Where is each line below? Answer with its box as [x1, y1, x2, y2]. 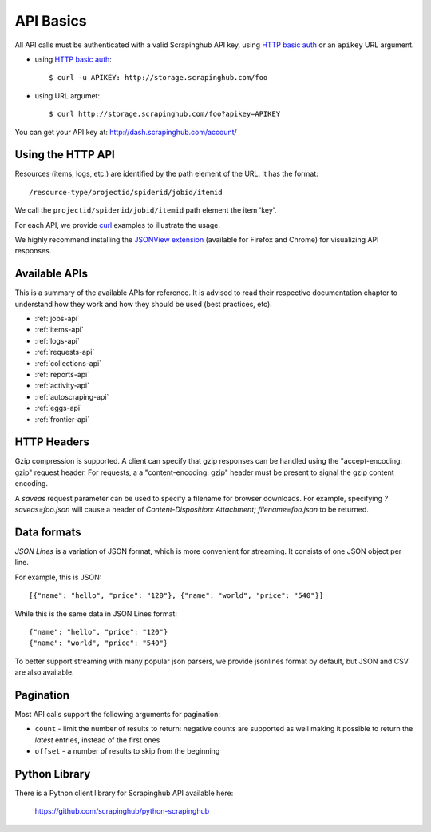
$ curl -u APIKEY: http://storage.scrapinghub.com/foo [49, 73, 268, 82]
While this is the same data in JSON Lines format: [14, 608, 177, 619]
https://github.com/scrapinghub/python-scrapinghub [34, 806, 210, 816]
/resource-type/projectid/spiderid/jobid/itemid [29, 188, 223, 197]
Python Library [14, 767, 91, 781]
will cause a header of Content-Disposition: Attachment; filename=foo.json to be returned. [71, 504, 369, 515]
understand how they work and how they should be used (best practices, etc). [14, 299, 273, 309]
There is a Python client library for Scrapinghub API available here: [14, 788, 234, 798]
